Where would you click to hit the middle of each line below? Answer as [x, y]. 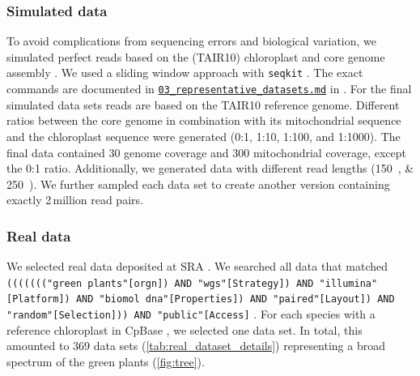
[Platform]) [38, 299]
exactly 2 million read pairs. [75, 200]
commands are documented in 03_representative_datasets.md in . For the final [209, 89]
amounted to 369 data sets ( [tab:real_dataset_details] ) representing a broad [196, 346]
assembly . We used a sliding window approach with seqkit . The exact [185, 73]
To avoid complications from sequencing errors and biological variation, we [191, 41]
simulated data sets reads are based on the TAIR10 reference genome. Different [203, 104]
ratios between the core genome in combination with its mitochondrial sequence [204, 120]
